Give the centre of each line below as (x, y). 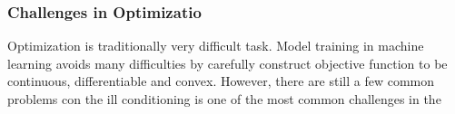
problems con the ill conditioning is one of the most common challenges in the (224, 99)
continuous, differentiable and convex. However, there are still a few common (221, 81)
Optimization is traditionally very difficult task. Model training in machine (216, 46)
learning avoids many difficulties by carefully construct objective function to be (227, 63)
